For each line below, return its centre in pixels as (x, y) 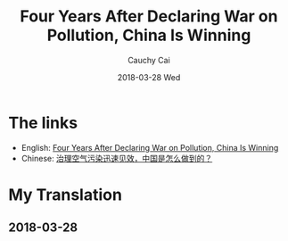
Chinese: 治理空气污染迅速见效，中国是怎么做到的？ (117, 158)
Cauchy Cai (149, 60)
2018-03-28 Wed (149, 77)
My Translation (65, 195)
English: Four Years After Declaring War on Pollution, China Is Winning (150, 147)
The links (43, 123)
